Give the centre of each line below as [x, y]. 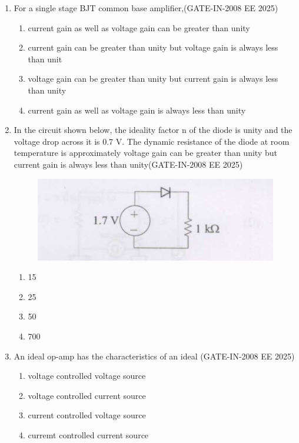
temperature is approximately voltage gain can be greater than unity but [145, 153]
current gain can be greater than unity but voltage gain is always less [153, 47]
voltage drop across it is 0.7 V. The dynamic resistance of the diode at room [152, 141]
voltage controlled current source [87, 395]
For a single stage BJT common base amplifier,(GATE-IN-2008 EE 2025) [146, 8]
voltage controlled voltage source [87, 376]
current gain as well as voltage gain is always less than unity [137, 110]
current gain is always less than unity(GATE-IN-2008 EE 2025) [128, 164]
